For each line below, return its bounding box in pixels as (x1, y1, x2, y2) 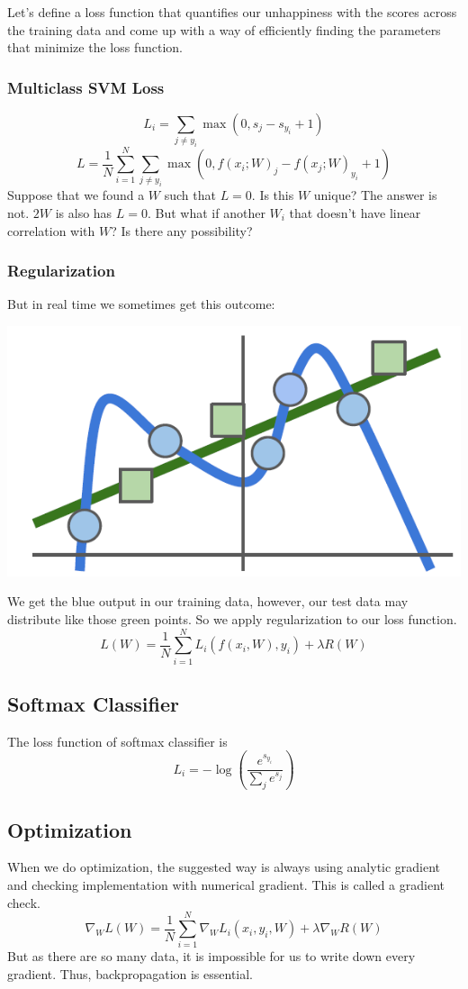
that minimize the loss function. (7, 38, 183, 57)
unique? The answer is (313, 186, 437, 204)
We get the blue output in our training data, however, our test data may (7, 592, 409, 611)
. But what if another (147, 203, 265, 222)
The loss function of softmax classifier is (7, 731, 228, 750)
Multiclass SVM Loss (7, 76, 165, 98)
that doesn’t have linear (289, 203, 421, 222)
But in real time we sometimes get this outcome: (7, 295, 275, 313)
